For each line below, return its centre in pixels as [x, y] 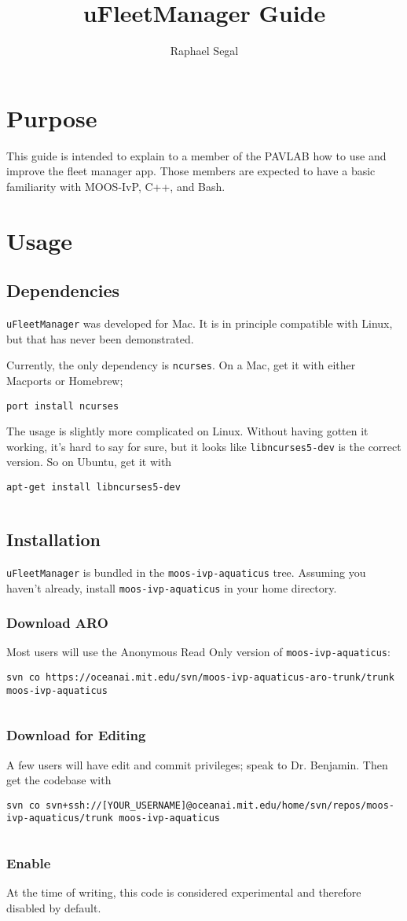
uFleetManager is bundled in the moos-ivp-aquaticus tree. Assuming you [186, 572]
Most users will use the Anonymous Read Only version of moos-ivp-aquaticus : [198, 652]
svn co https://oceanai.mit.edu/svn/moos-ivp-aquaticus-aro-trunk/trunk [200, 678]
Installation [53, 539]
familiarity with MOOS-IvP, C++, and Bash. [116, 186]
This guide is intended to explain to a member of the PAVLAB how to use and [196, 155]
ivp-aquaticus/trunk [60, 818]
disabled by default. [54, 907]
